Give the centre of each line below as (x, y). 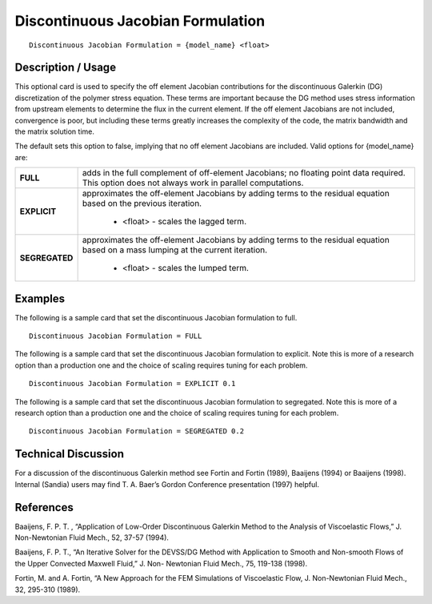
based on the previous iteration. (142, 203)
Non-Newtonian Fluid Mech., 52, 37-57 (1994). (92, 538)
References (44, 507)
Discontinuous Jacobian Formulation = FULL (116, 336)
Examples (40, 298)
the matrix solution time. (55, 131)
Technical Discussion (69, 454)
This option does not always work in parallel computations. (193, 183)
